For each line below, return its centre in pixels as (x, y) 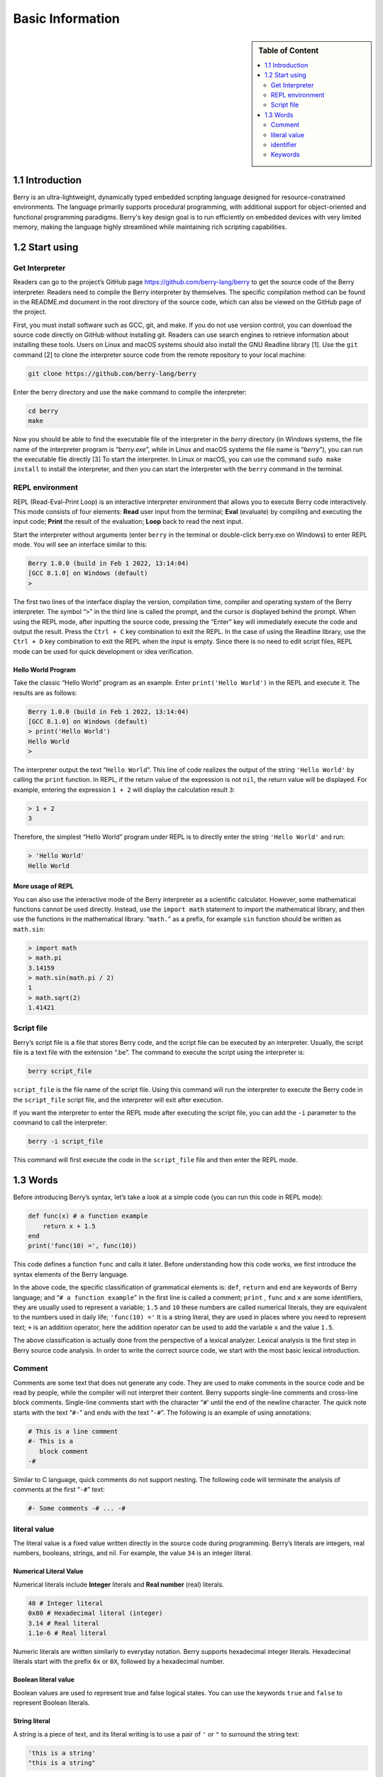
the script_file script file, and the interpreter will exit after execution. (118, 1100)
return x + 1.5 (69, 1226)
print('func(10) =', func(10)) (83, 1246)
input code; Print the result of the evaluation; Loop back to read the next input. (128, 522)
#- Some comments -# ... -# (77, 1508)
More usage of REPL (43, 886)
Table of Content (289, 50)
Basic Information (67, 18)
